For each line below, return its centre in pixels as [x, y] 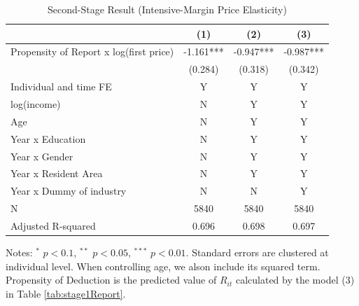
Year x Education [48, 138]
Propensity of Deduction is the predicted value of [111, 280]
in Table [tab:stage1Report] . [66, 293]
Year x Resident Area [57, 173]
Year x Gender [42, 156]
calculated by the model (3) [295, 280]
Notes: [19, 252]
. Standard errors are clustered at [257, 252]
